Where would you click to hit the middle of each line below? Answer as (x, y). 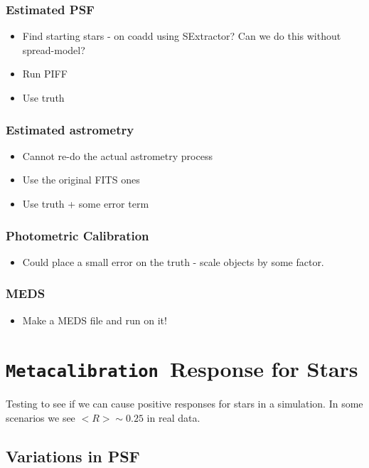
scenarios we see (41, 418)
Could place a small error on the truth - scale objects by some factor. (173, 261)
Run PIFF (45, 74)
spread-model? (54, 49)
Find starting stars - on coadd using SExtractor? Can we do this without (182, 36)
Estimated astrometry (70, 129)
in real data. (173, 418)
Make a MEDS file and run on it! (95, 320)
